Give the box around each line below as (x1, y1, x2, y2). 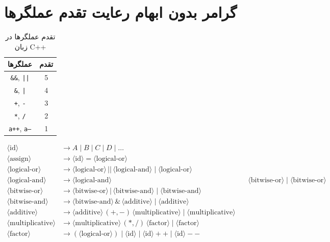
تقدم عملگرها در (5, 31, 56, 42)
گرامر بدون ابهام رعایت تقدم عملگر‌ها (4, 2, 237, 22)
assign (10, 155, 29, 162)
